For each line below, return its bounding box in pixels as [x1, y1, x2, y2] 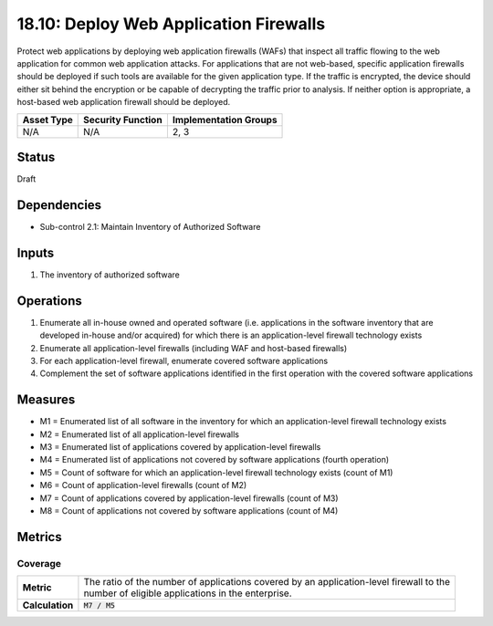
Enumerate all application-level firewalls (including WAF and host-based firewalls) [39, 342, 348, 353]
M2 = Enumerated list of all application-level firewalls [39, 429, 239, 440]
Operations [16, 293, 82, 308]
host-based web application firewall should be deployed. [16, 97, 231, 108]
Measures [16, 392, 76, 408]
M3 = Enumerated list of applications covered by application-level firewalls [39, 441, 321, 452]
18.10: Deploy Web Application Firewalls [16, 14, 326, 34]
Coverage [16, 557, 62, 569]
